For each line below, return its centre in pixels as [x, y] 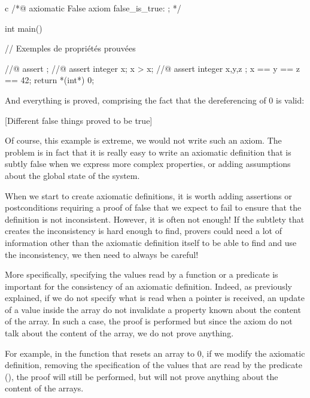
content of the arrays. [44, 388]
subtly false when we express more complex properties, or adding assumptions [148, 164]
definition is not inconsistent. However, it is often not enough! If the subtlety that [155, 219]
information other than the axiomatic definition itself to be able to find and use [151, 242]
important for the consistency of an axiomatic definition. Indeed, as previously [148, 286]
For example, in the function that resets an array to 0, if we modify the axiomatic [155, 353]
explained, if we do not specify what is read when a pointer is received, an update [155, 298]
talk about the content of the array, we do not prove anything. [119, 333]
